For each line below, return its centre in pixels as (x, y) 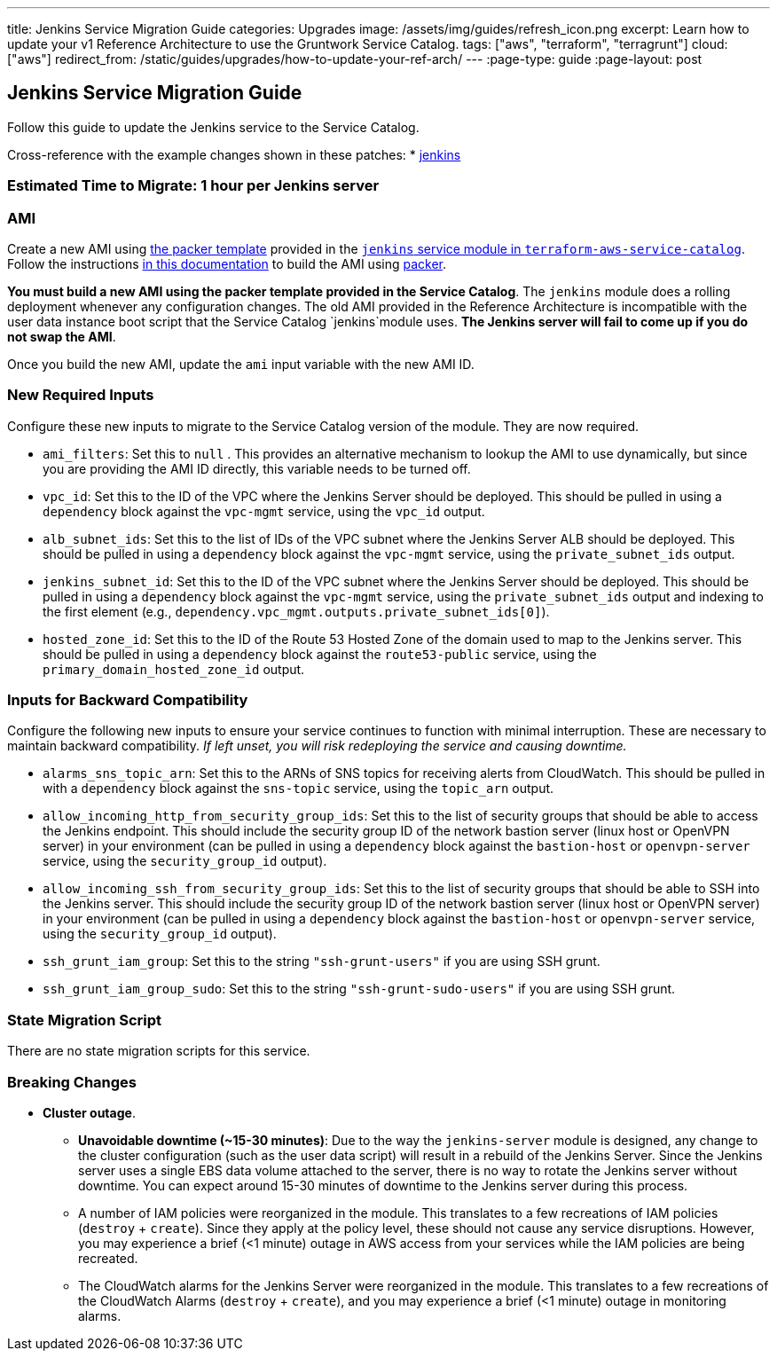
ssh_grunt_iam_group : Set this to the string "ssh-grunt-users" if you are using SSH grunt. (322, 962)
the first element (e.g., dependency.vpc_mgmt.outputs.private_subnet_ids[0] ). (296, 611)
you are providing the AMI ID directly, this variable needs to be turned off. (257, 468)
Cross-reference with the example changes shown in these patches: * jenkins (234, 154)
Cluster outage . (89, 1112)
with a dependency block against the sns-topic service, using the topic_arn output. (298, 789)
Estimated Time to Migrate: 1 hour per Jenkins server (193, 186)
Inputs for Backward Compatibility (128, 700)
